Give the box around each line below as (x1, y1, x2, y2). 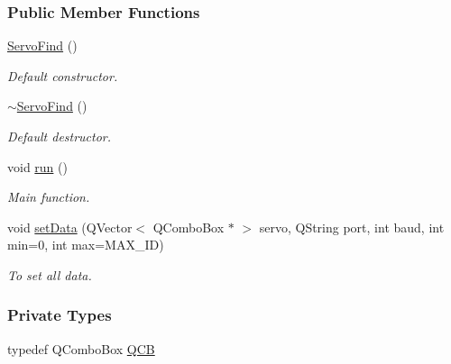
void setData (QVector (7, 217, 133, 236)
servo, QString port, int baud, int (259, 217, 445, 236)
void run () (7, 157, 68, 176)
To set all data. (7, 265, 92, 284)
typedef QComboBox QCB (7, 339, 155, 358)
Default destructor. (7, 127, 112, 145)
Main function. (7, 187, 90, 206)
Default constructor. (7, 66, 118, 85)
